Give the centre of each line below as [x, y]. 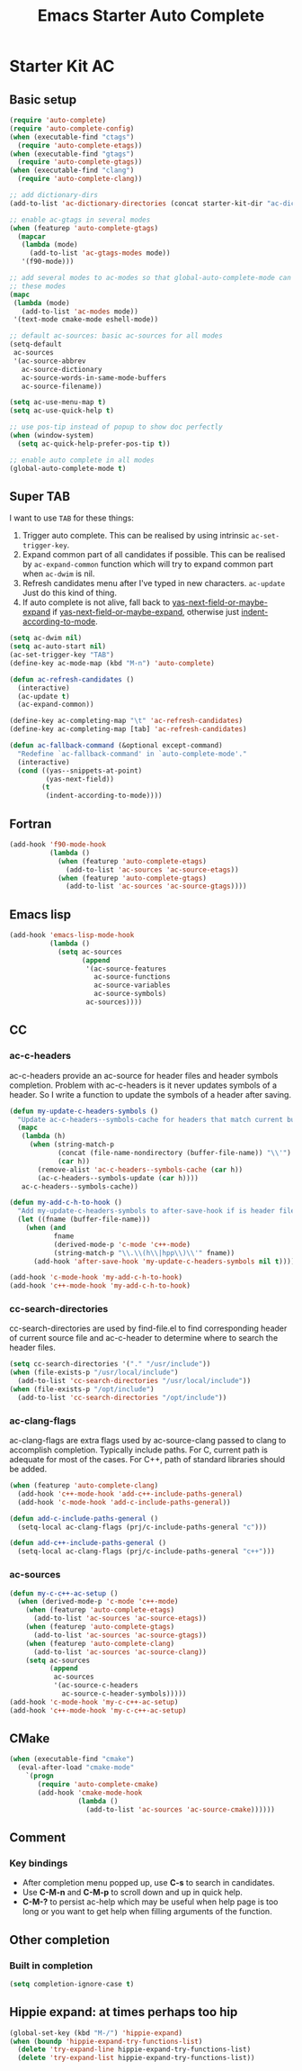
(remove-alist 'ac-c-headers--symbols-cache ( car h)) [140, 1170]
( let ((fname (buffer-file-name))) [84, 1220]
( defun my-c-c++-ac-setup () [64, 1593]
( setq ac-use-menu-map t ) [58, 402]
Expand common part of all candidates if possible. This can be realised [154, 555]
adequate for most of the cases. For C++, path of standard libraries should [147, 1460]
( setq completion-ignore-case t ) [72, 1984]
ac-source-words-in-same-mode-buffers [94, 378]
